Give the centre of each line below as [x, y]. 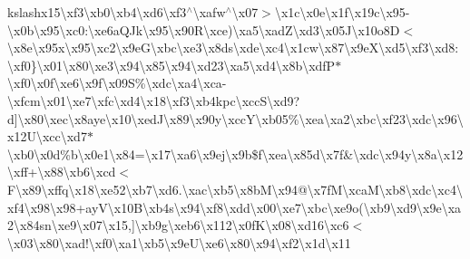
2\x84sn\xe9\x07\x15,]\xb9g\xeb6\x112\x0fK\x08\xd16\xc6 [178, 225]
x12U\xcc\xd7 [47, 136]
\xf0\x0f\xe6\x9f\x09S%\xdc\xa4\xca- [117, 83]
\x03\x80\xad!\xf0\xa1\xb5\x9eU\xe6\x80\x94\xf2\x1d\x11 [179, 242]
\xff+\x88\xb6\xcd [62, 172]
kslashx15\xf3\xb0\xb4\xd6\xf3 [97, 12]
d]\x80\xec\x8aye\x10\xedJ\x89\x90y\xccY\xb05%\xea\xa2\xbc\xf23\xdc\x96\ [235, 118]
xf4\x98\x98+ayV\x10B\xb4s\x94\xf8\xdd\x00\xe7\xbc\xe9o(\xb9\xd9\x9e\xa [235, 207]
